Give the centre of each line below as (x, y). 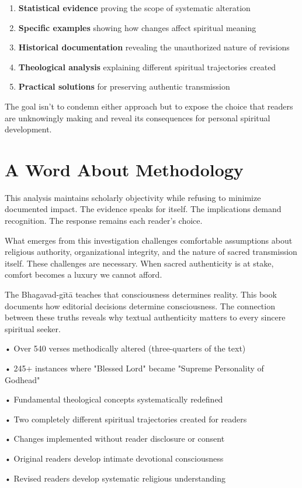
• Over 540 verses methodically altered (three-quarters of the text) (125, 348)
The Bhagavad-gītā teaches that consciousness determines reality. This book (141, 294)
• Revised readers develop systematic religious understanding (115, 478)
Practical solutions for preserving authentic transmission (124, 86)
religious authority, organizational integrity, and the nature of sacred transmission (151, 252)
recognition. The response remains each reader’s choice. (104, 221)
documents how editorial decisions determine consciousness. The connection (140, 306)
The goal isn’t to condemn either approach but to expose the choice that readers (149, 106)
